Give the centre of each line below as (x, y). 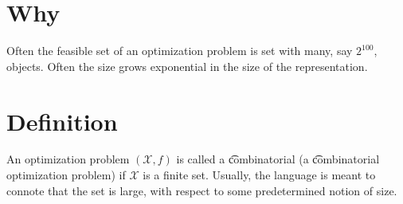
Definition (62, 121)
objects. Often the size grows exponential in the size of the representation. (187, 66)
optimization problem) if (66, 175)
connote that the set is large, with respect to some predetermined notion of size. (202, 190)
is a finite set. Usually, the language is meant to (259, 175)
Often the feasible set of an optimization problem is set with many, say (180, 51)
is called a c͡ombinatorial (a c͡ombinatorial (278, 159)
